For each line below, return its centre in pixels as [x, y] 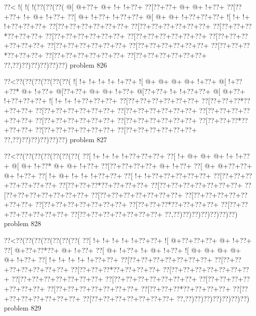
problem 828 [23, 223]
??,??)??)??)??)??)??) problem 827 [56, 139]
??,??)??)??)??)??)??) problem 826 [56, 64]
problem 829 [23, 308]
